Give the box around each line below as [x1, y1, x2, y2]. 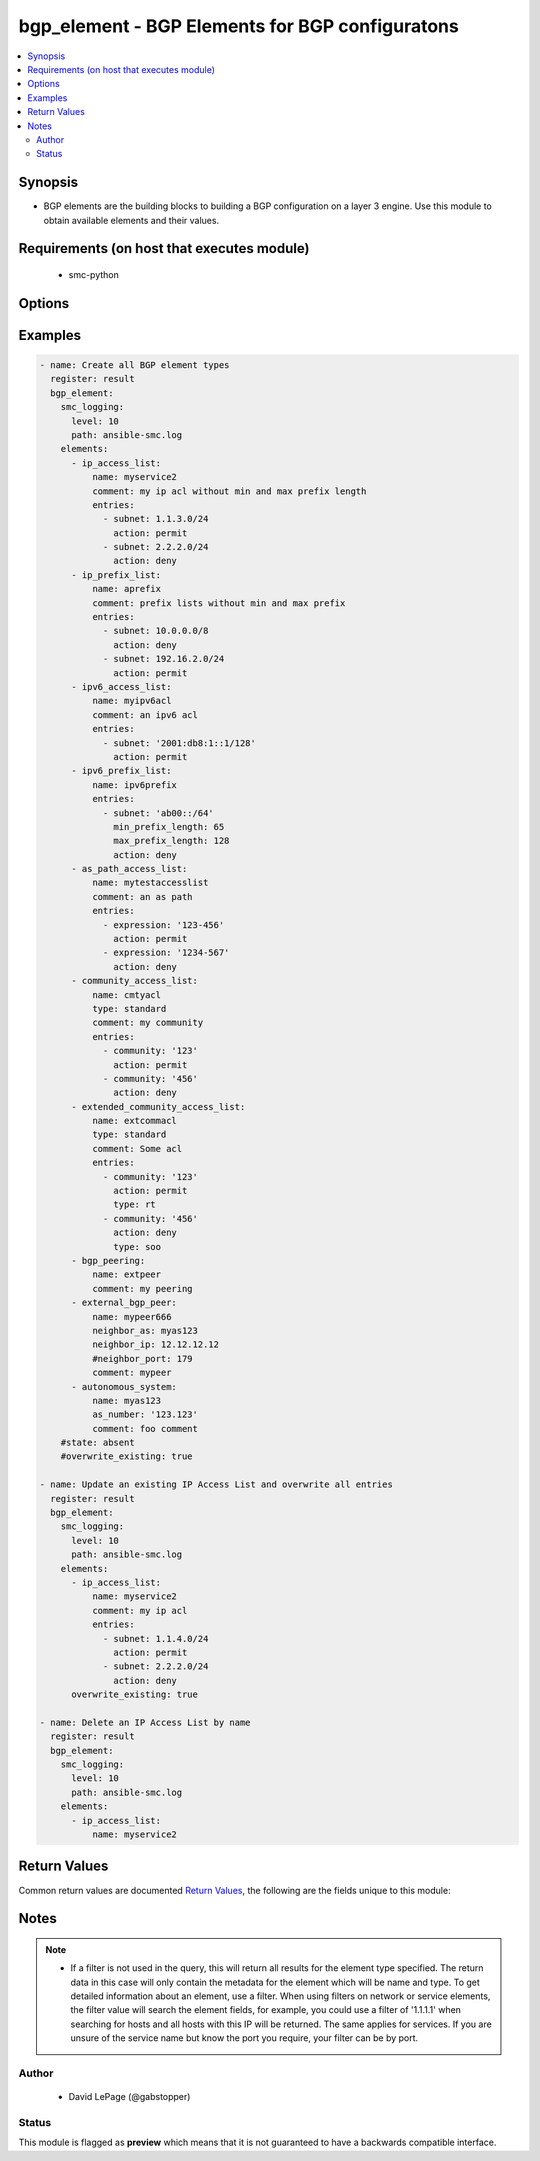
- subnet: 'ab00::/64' [102, 807, 214, 819]
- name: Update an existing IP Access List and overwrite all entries [39, 1479, 394, 1490]
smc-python [68, 268, 119, 280]
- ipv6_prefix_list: [71, 765, 172, 777]
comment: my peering [91, 1283, 194, 1294]
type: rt [113, 1199, 157, 1210]
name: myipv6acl [91, 695, 172, 707]
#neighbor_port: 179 [91, 1353, 194, 1364]
